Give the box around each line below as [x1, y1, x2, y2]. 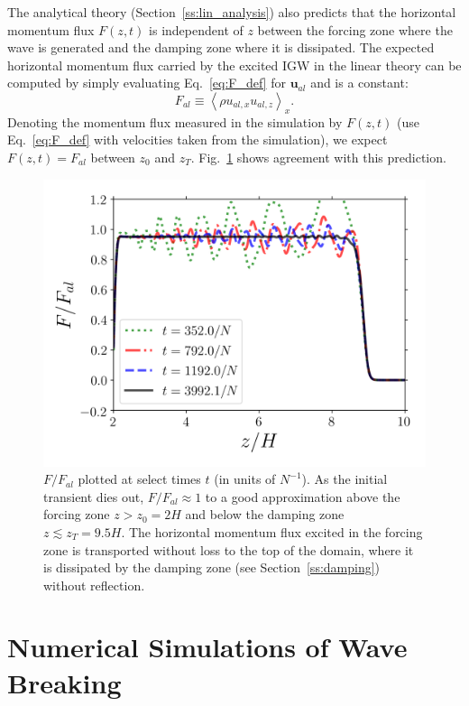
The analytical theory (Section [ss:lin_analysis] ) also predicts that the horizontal [7, 3, 456, 21]
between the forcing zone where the [257, 20, 453, 39]
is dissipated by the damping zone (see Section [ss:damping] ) [43, 558, 381, 577]
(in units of [214, 469, 276, 488]
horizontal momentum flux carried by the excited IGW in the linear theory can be [7, 55, 462, 74]
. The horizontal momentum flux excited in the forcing [121, 522, 423, 541]
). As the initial [301, 469, 388, 488]
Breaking [7, 664, 122, 701]
